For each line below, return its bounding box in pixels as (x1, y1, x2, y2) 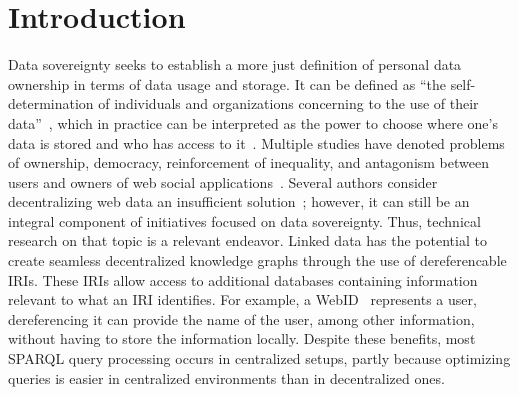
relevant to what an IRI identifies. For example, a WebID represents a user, (8, 289, 477, 310)
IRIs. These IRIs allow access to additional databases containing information (8, 269, 478, 290)
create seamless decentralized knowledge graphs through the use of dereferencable (8, 250, 507, 271)
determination (8, 93, 94, 114)
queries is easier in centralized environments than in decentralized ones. (8, 367, 445, 388)
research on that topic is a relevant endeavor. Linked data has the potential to (8, 230, 487, 251)
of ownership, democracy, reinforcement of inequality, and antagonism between (8, 152, 489, 173)
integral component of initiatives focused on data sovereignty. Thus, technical (8, 210, 481, 231)
